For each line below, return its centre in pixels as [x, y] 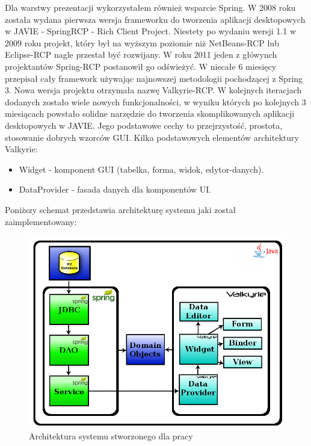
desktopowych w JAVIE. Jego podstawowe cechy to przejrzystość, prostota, [144, 125]
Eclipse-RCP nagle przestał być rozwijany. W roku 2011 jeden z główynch [141, 54]
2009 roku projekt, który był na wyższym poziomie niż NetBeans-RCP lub [142, 42]
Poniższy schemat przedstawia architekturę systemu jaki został [121, 209]
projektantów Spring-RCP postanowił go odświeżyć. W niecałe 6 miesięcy [141, 66]
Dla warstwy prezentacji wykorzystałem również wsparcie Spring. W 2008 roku [150, 7]
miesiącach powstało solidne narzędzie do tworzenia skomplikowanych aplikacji [150, 113]
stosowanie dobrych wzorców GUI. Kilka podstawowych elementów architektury [152, 137]
